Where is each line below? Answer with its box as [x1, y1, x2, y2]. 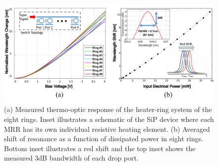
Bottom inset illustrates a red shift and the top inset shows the [4, 143, 196, 153]
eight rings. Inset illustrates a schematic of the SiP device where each [4, 113, 214, 124]
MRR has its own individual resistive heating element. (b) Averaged [4, 123, 210, 134]
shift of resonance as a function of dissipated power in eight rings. [4, 133, 203, 144]
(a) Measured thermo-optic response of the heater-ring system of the [4, 104, 212, 114]
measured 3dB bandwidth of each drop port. [4, 153, 139, 163]
